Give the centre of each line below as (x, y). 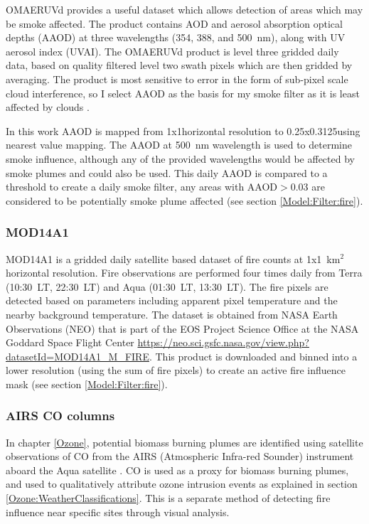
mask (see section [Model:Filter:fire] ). (87, 384)
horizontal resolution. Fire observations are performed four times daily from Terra (184, 273)
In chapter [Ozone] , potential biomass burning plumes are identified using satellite (184, 442)
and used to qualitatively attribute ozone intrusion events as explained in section (182, 484)
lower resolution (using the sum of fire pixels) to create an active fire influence (176, 370)
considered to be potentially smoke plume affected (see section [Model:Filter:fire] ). (184, 200)
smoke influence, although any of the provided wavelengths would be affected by (180, 158)
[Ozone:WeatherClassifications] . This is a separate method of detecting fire (168, 498)
